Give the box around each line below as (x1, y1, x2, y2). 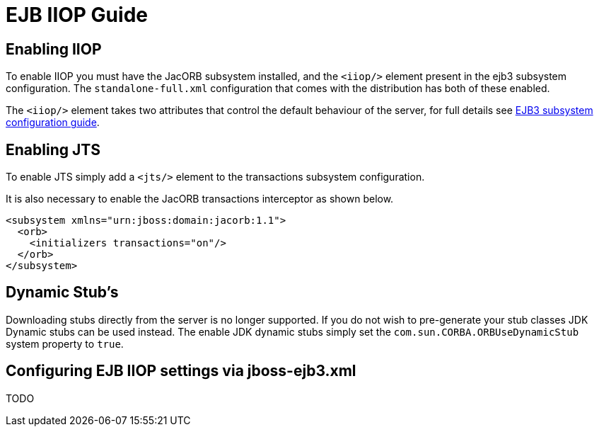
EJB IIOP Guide (6, 3, 148, 27)
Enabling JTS (6, 140, 100, 159)
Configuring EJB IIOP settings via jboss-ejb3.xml (6, 362, 356, 380)
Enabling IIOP (6, 40, 102, 58)
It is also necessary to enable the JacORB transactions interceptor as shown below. (6, 193, 394, 205)
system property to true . (6, 337, 124, 350)
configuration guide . (6, 116, 100, 129)
